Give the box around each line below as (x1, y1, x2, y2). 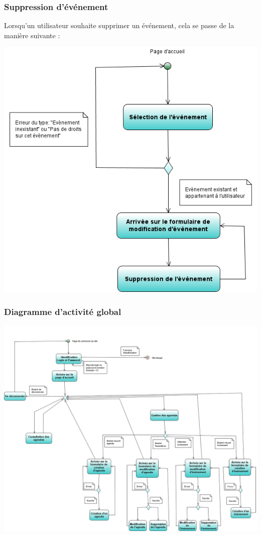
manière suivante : (4, 30, 60, 40)
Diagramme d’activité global (4, 305, 121, 317)
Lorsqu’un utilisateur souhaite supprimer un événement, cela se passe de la (4, 20, 234, 31)
